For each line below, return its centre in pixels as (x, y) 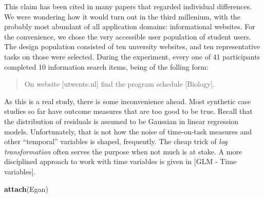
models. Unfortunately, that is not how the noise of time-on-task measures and (128, 131)
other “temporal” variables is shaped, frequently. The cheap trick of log (116, 141)
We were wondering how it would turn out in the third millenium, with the (122, 16)
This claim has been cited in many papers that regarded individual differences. (128, 6)
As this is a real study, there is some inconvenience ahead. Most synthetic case (128, 101)
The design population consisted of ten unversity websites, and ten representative (132, 46)
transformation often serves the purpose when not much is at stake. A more (123, 151)
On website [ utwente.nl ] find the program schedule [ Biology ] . (120, 84)
